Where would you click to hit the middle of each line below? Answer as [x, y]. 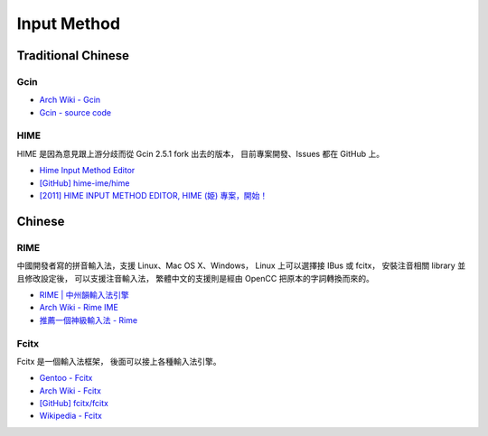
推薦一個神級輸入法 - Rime [89, 320]
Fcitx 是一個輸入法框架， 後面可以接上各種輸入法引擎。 [119, 361]
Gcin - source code [75, 112]
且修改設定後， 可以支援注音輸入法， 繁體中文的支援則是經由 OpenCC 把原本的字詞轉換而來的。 [195, 278]
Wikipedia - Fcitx [71, 416]
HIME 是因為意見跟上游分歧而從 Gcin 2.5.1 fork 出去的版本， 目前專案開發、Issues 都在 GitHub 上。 [200, 153]
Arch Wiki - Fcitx [70, 390]
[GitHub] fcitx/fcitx [74, 404]
